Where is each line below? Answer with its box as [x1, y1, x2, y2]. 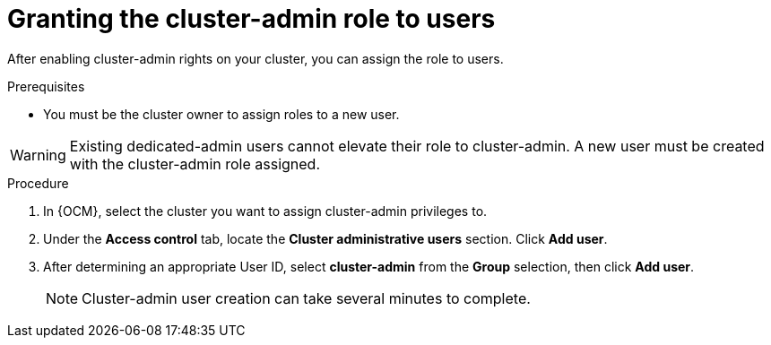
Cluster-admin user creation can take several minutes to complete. [82, 289, 531, 307]
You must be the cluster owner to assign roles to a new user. [43, 106, 400, 122]
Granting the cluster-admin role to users [7, 4, 496, 34]
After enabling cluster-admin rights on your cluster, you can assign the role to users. [7, 50, 504, 66]
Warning [10, 145, 66, 164]
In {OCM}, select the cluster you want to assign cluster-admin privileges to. [43, 203, 488, 219]
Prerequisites [7, 78, 85, 94]
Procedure [7, 175, 69, 191]
